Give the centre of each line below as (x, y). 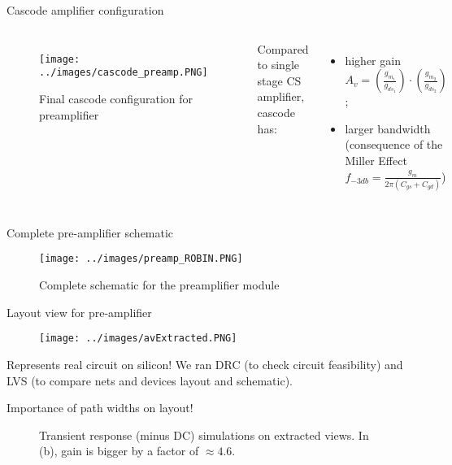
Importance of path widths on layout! (100, 408)
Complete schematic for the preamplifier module (159, 285)
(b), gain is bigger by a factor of (119, 451)
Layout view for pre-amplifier (79, 312)
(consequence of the (394, 144)
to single (278, 65)
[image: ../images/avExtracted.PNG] (138, 339)
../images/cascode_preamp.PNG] (124, 73)
